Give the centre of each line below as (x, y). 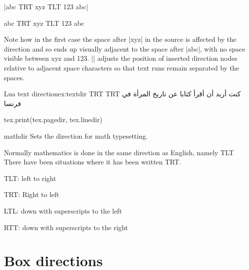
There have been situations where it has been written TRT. (93, 162)
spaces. (14, 77)
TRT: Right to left (32, 194)
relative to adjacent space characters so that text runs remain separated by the (122, 67)
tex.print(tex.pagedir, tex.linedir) (53, 119)
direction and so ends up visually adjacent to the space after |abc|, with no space (124, 48)
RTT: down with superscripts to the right (66, 227)
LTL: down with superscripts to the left (63, 210)
